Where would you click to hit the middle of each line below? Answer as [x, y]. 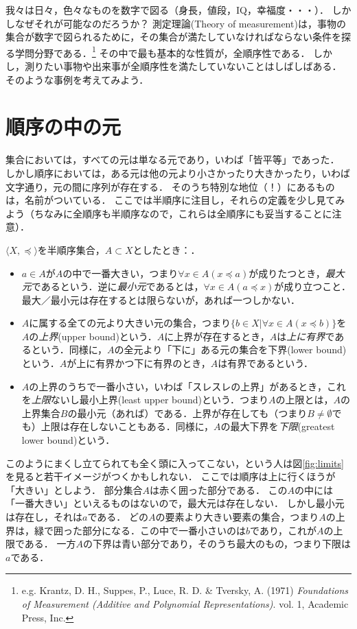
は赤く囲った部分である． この [219, 489]
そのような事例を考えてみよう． [77, 79]
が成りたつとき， [287, 273]
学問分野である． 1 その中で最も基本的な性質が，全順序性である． [162, 51]
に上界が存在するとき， [217, 336]
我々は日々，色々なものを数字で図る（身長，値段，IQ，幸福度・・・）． [167, 10]
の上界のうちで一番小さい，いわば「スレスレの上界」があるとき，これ [187, 386]
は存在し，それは [44, 517]
